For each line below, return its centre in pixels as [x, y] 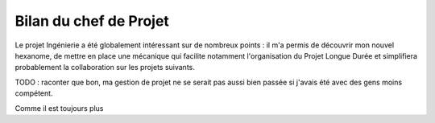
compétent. [34, 93]
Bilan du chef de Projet [92, 21]
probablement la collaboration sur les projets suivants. [105, 68]
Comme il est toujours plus [59, 108]
